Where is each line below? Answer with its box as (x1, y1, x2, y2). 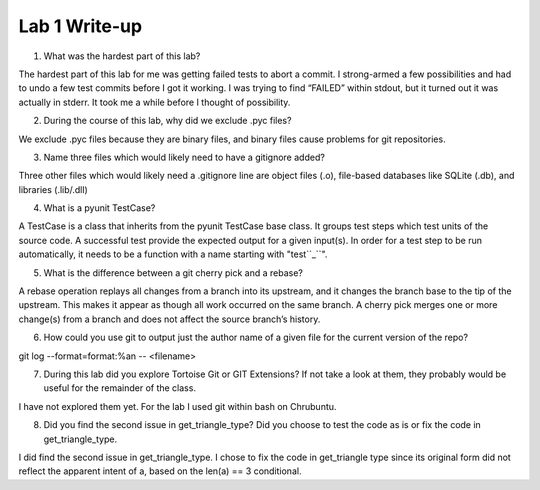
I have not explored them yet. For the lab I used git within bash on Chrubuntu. (18, 400, 337, 412)
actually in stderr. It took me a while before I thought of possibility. (18, 96, 291, 108)
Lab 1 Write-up (18, 15, 143, 37)
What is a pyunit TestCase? (43, 202, 156, 214)
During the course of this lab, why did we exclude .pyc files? (43, 115, 292, 127)
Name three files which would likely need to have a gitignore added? (43, 151, 325, 163)
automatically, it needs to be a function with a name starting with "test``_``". (18, 248, 328, 260)
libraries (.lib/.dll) (18, 183, 89, 195)
